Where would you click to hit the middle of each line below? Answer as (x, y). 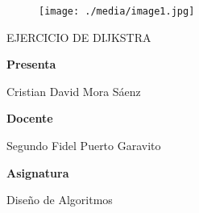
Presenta (31, 64)
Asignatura (38, 172)
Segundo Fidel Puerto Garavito (84, 146)
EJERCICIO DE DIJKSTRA (79, 37)
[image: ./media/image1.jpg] (117, 11)
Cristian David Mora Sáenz (74, 91)
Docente (30, 118)
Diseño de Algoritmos (60, 200)
